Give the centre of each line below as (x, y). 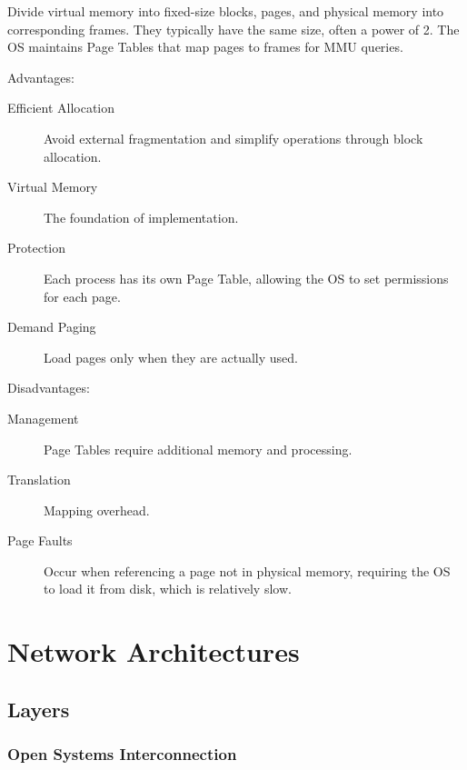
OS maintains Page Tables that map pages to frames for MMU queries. (205, 47)
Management (43, 418)
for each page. (82, 296)
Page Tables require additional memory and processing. (198, 449)
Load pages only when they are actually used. (171, 357)
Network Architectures (154, 651)
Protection (37, 248)
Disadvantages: (49, 388)
